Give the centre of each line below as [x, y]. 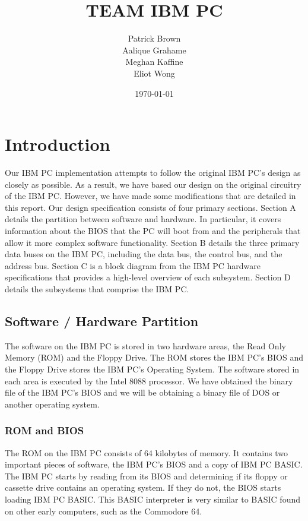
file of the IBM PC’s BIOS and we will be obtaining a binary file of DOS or [142, 392]
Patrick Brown [154, 38]
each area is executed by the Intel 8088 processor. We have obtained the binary [149, 381]
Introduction [58, 144]
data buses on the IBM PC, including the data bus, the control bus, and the [144, 254]
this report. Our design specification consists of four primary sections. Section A [150, 207]
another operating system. [52, 404]
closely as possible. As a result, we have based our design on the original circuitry [153, 184]
